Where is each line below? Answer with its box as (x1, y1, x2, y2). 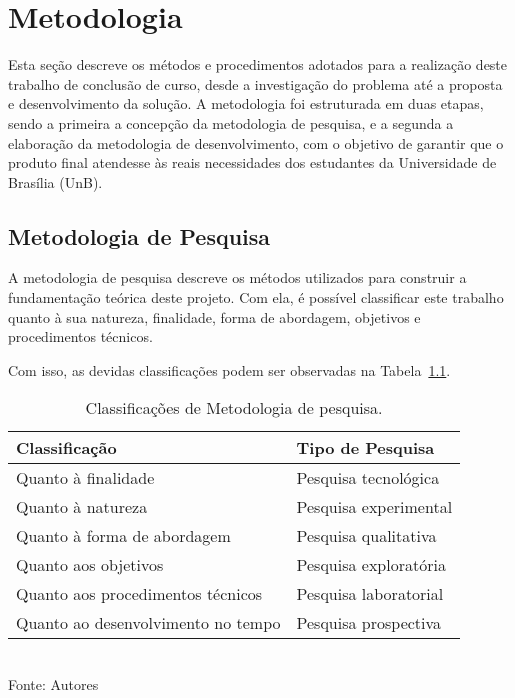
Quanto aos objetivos (16, 553, 164, 577)
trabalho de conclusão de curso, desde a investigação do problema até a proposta (8, 73, 503, 94)
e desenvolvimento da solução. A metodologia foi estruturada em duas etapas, (8, 93, 484, 114)
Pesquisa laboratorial (296, 582, 444, 606)
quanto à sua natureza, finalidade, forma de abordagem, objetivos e (8, 306, 421, 327)
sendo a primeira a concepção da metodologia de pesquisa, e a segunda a (8, 112, 454, 133)
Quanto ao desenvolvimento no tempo (16, 611, 281, 635)
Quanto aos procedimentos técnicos (16, 582, 263, 606)
